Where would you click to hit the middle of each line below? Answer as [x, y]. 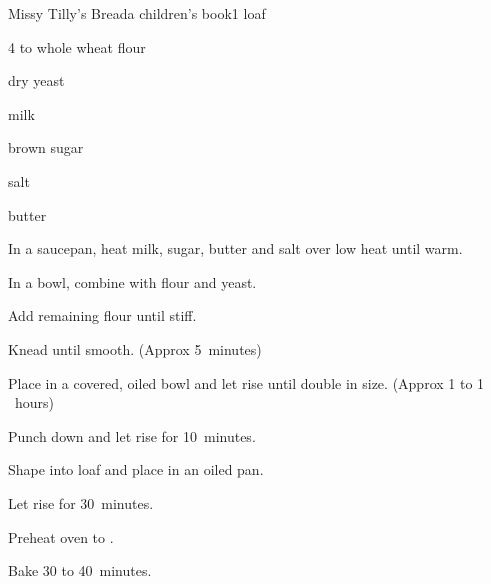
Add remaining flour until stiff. [102, 315]
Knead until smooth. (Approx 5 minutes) [135, 348]
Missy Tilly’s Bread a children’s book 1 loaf [137, 13]
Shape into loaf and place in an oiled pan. [136, 469]
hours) [34, 402]
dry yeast [36, 80]
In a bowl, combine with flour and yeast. [132, 281]
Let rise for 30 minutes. [81, 502]
